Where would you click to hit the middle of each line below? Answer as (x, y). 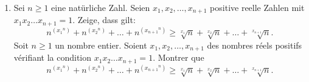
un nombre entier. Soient (101, 45)
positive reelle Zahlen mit (257, 7)
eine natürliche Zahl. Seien (101, 7)
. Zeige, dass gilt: (104, 20)
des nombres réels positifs (255, 45)
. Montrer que (179, 57)
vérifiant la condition (53, 57)
